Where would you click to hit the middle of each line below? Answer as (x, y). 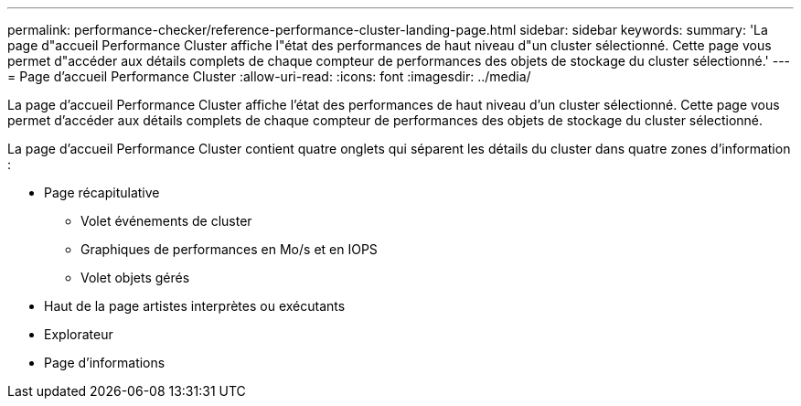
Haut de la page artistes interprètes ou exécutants (195, 306)
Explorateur (79, 334)
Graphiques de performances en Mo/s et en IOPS (229, 249)
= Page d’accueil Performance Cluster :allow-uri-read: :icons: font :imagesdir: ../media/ (269, 76)
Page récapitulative (102, 192)
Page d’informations (105, 363)
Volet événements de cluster (166, 221)
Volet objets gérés (135, 278)
